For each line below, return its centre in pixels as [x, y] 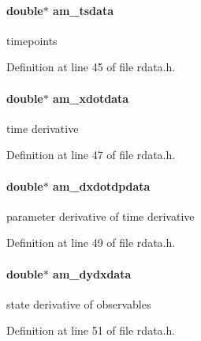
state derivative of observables [79, 303]
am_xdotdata [91, 98]
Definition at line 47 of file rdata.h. [91, 155]
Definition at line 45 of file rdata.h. [91, 67]
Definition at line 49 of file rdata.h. [91, 242]
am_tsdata [83, 10]
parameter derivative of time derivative [100, 216]
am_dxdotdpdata [102, 186]
